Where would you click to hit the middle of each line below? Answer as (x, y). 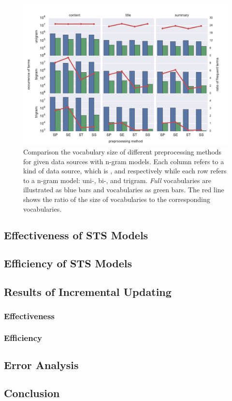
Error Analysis (41, 364)
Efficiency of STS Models (68, 263)
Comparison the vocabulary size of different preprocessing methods (123, 152)
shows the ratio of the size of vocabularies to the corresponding (117, 199)
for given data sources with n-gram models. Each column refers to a (124, 161)
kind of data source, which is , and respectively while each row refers (125, 171)
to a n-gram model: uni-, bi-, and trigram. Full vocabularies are (117, 180)
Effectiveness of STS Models (76, 235)
